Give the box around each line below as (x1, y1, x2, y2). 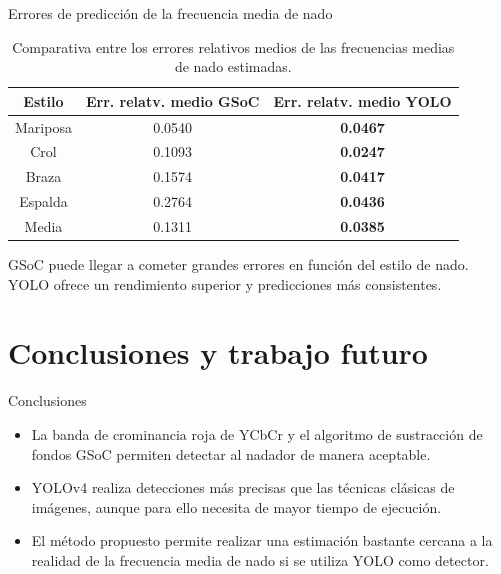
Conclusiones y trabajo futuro (8, 332, 428, 373)
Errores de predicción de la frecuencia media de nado (8, 3, 333, 23)
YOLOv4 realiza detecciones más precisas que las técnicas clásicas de (31, 477, 455, 498)
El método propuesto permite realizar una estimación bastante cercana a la (31, 530, 493, 551)
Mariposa (15, 116, 72, 137)
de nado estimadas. (174, 56, 292, 77)
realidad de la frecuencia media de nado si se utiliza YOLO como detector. (31, 549, 489, 570)
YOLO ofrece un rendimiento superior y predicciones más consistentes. (8, 273, 442, 294)
